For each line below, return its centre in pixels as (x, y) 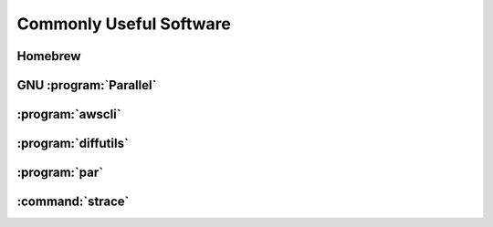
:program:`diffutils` (73, 144)
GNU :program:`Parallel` (87, 85)
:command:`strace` (73, 202)
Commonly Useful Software (124, 24)
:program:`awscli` (69, 114)
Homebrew (49, 56)
